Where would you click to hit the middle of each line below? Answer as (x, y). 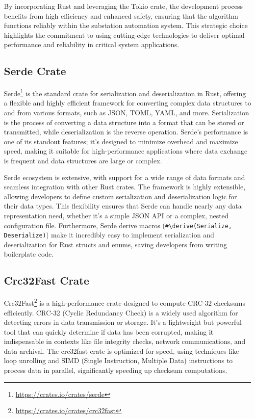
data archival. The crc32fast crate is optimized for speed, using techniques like (122, 351)
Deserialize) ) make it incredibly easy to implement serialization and (109, 235)
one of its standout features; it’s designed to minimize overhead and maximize (121, 141)
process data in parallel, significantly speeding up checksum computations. (116, 370)
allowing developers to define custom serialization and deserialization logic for (121, 196)
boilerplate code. (29, 254)
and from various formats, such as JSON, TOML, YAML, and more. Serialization (127, 113)
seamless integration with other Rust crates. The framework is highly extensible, (125, 187)
